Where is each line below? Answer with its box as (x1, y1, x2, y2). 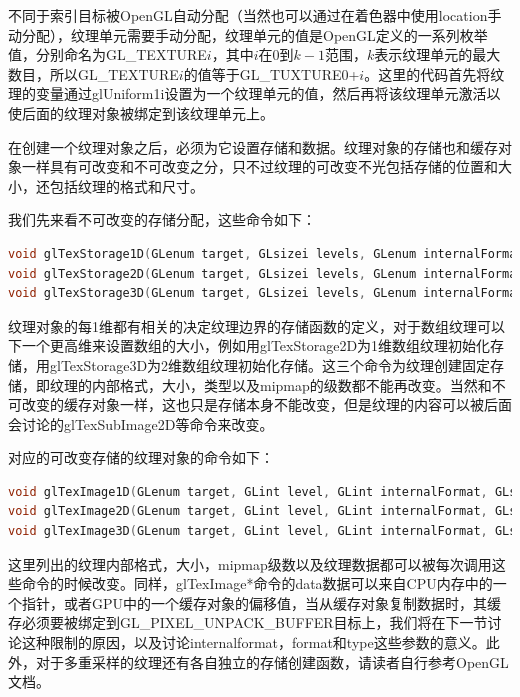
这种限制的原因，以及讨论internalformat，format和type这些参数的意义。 (21, 632, 486, 653)
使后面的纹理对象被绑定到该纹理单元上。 (8, 102, 274, 123)
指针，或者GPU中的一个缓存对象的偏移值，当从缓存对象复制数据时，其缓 (21, 592, 502, 613)
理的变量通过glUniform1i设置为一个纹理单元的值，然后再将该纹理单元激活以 (8, 83, 501, 104)
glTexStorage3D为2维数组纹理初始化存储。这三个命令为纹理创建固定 (49, 354, 491, 375)
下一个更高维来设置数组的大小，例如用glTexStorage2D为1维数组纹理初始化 (8, 335, 491, 356)
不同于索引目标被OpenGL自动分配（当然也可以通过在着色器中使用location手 (8, 5, 502, 25)
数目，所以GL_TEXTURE (8, 63, 179, 84)
